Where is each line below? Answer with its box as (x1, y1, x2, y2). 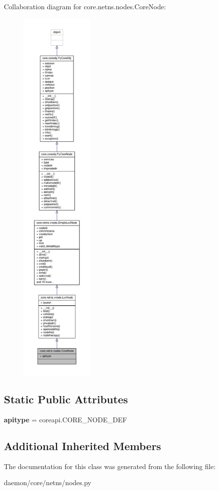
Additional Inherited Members (4, 438, 161, 453)
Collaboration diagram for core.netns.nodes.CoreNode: (4, 1, 166, 11)
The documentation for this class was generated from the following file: (4, 461, 216, 471)
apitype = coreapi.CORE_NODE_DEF (4, 414, 127, 424)
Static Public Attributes (4, 391, 128, 406)
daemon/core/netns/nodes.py (4, 477, 91, 488)
